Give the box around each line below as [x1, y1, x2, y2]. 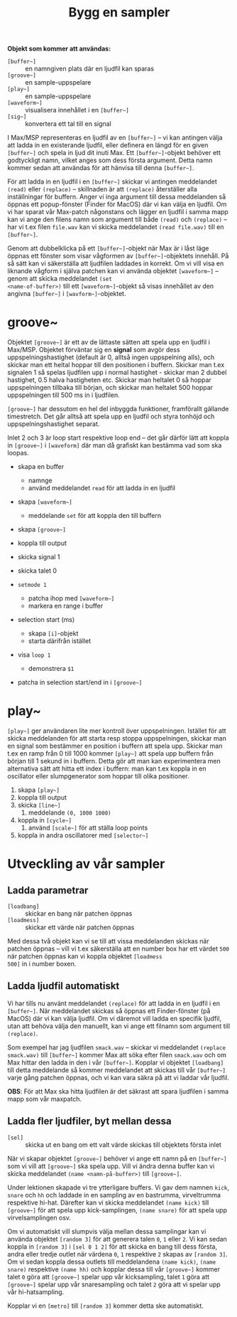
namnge [28, 476, 53, 485]
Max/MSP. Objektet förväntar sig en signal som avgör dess [7, 346, 180, 354]
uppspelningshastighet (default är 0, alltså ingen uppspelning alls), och [7, 353, 215, 361]
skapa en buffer [17, 462, 65, 471]
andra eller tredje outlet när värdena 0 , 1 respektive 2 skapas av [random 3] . [7, 1249, 228, 1258]
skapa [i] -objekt [28, 629, 79, 638]
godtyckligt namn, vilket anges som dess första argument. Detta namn [7, 156, 213, 164]
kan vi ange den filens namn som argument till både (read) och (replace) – [7, 215, 227, 224]
